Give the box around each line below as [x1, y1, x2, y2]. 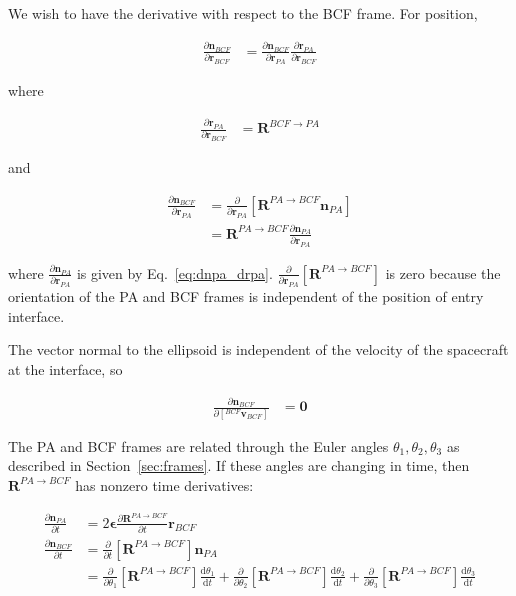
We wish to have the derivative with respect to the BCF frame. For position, [8, 3, 478, 23]
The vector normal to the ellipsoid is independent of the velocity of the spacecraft [8, 339, 509, 360]
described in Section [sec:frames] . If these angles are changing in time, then [8, 455, 470, 476]
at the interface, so [8, 358, 123, 379]
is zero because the [385, 262, 501, 283]
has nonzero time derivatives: [75, 474, 254, 495]
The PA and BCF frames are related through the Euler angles [8, 435, 389, 456]
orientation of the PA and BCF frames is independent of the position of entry [8, 286, 484, 307]
